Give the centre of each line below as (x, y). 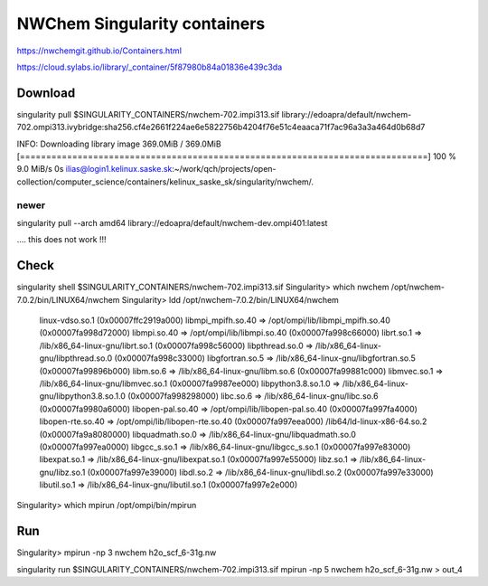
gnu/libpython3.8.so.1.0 (83, 396)
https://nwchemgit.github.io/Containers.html (99, 51)
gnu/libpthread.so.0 (76, 358)
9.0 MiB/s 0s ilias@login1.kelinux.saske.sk (94, 169)
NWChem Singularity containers (141, 24)
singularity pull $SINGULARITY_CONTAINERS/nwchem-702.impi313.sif (148, 114)
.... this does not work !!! (62, 240)
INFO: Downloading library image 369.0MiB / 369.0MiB (119, 144)
